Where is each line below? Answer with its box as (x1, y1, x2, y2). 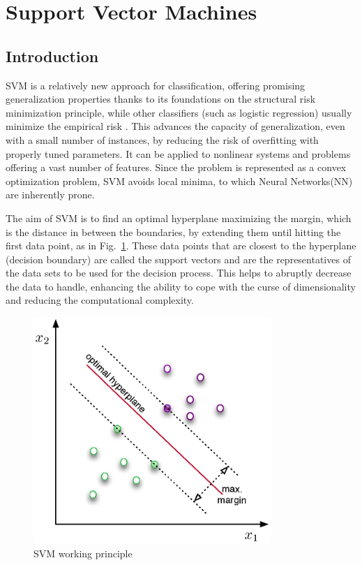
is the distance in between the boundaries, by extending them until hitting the (6, 224, 341, 239)
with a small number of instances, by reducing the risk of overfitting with (6, 132, 319, 147)
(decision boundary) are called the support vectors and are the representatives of (6, 251, 351, 266)
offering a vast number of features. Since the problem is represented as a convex (6, 160, 347, 175)
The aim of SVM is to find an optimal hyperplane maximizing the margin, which (6, 210, 352, 225)
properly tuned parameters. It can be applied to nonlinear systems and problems (6, 146, 351, 161)
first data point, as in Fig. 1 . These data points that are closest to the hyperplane (6, 238, 356, 253)
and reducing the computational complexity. (6, 293, 194, 307)
